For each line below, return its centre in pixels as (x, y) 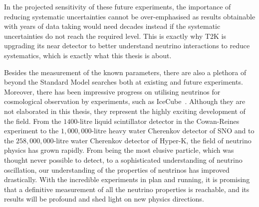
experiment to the (31, 131)
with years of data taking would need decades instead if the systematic (112, 26)
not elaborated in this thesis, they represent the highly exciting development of (125, 111)
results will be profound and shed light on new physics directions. (104, 199)
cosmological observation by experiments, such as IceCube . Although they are (125, 101)
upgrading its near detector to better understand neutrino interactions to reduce (127, 46)
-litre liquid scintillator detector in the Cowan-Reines (158, 121)
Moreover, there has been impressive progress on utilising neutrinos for (112, 91)
